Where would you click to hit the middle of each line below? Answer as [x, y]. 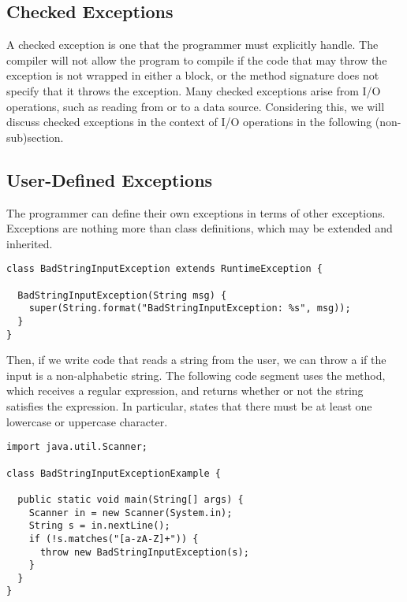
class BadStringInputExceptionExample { [114, 473]
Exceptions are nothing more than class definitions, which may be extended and [200, 228]
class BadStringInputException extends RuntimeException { [164, 269]
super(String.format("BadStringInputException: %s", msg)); [190, 308]
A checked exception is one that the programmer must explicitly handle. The [192, 45]
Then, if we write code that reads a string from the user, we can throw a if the [196, 360]
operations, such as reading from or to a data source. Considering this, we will [196, 106]
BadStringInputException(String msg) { [122, 295]
